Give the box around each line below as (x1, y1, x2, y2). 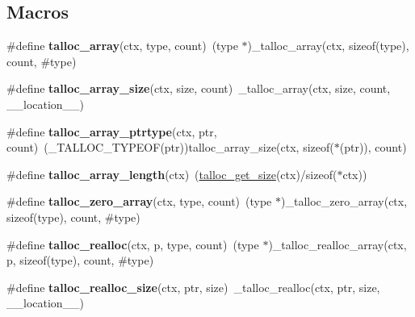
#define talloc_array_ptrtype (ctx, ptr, (6, 123, 217, 140)
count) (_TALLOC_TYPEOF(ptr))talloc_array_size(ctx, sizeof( (6, 139, 334, 156)
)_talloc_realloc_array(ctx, (268, 236, 407, 252)
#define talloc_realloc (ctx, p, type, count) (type (6, 236, 259, 252)
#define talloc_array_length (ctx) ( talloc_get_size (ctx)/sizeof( (6, 165, 337, 182)
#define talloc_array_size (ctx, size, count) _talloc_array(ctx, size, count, (6, 80, 391, 97)
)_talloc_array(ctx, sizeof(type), (247, 37, 409, 54)
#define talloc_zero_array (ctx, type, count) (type (6, 193, 272, 210)
